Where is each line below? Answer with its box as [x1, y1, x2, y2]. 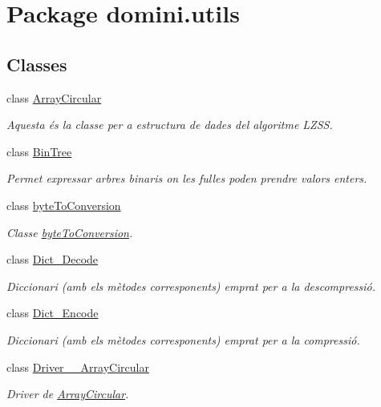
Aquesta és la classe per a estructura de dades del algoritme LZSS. [6, 116, 333, 133]
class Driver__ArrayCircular [6, 358, 149, 375]
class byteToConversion [6, 196, 121, 213]
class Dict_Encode [6, 304, 99, 321]
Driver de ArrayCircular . [6, 385, 129, 402]
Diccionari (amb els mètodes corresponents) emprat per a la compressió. [6, 331, 360, 348]
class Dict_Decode [6, 251, 99, 268]
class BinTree [6, 143, 72, 159]
